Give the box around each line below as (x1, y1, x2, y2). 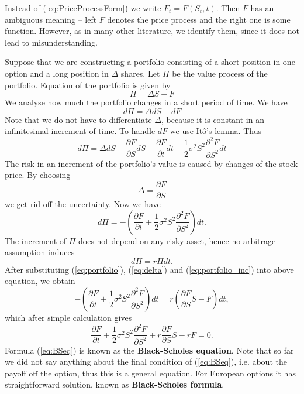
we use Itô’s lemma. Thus (170, 125, 261, 137)
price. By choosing (5, 169, 71, 181)
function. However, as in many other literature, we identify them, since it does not (5, 25, 299, 37)
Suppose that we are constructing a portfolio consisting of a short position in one (5, 56, 295, 68)
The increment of (5, 234, 67, 246)
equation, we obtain (5, 275, 75, 287)
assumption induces (5, 246, 75, 258)
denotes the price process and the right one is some (107, 13, 291, 25)
